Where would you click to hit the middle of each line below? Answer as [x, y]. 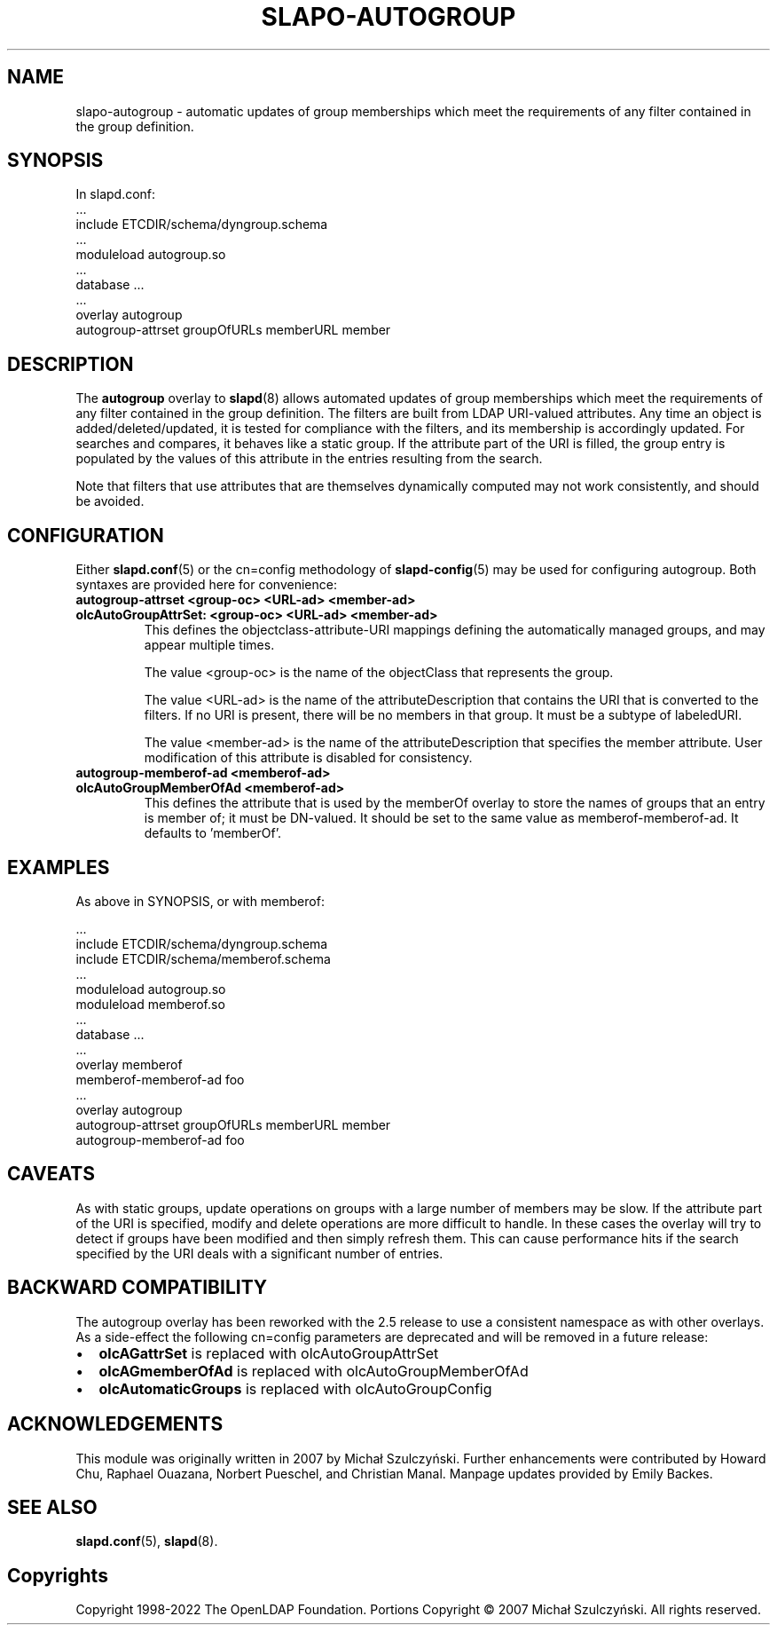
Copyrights [58, 1575]
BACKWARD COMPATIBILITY [137, 1288]
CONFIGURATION [86, 535]
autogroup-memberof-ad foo [160, 1139]
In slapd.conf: [116, 194]
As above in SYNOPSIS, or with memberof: [200, 901]
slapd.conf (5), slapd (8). [147, 1541]
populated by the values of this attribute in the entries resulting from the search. [309, 459]
